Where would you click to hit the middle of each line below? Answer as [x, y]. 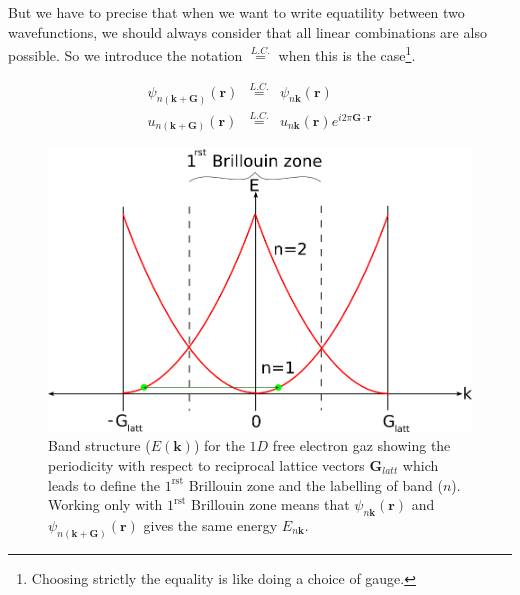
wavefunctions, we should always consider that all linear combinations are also [247, 31]
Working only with [105, 504]
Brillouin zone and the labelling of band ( [315, 484]
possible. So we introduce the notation [125, 54]
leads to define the [104, 484]
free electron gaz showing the [361, 445]
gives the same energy [210, 525]
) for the [219, 445]
